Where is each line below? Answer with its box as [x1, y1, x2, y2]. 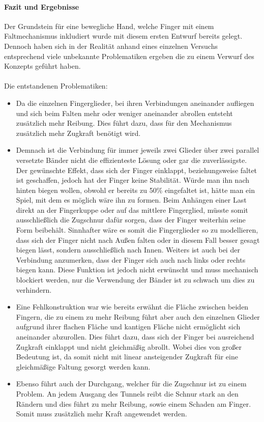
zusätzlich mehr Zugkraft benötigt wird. [16, 127, 141, 138]
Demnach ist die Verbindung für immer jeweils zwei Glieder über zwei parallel [16, 145, 259, 155]
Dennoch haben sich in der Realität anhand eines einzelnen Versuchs [4, 40, 218, 51]
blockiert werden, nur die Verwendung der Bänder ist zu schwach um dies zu [16, 274, 255, 285]
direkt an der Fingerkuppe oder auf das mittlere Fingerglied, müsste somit [16, 204, 248, 215]
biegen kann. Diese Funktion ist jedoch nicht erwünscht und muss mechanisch [16, 264, 258, 275]
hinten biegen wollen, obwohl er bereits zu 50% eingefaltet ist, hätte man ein [16, 184, 255, 195]
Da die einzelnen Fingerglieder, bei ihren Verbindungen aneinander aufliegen [16, 97, 254, 108]
